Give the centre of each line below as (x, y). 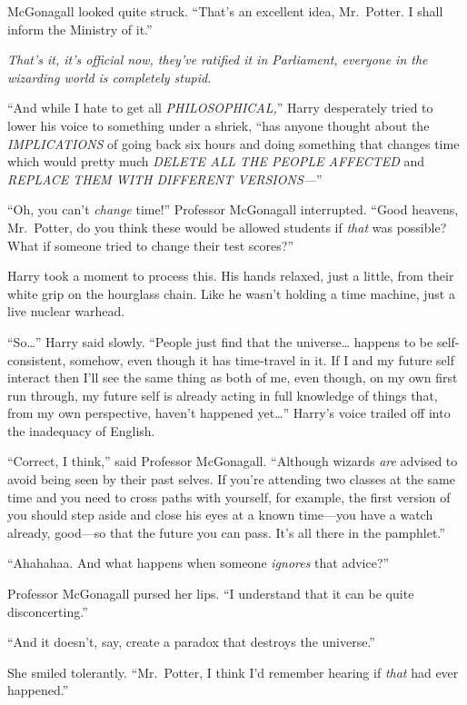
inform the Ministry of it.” (80, 29)
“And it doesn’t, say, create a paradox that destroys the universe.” (191, 642)
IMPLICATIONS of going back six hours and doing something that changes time (233, 143)
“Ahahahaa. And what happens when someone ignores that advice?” (199, 563)
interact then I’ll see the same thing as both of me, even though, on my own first (233, 377)
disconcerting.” (48, 611)
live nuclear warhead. (66, 311)
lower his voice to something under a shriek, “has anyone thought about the (219, 125)
